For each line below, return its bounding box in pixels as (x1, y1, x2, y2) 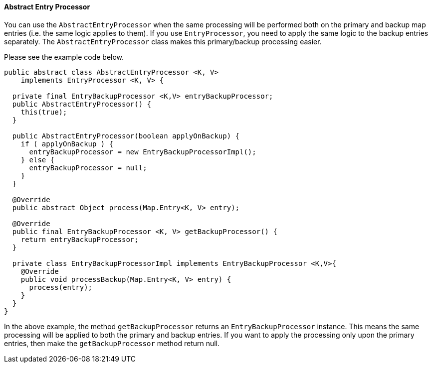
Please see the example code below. (4, 52, 124, 61)
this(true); (20, 108, 67, 116)
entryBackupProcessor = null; (29, 163, 147, 172)
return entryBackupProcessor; (20, 235, 139, 244)
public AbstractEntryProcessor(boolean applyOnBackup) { (12, 131, 240, 140)
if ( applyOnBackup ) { (20, 139, 114, 148)
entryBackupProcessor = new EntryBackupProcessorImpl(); (29, 147, 256, 156)
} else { (20, 155, 55, 164)
